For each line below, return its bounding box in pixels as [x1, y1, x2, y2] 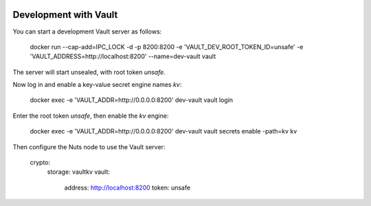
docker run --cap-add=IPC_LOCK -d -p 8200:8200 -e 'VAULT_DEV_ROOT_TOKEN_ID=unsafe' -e [30, 42, 304, 51]
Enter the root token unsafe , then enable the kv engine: [12, 112, 169, 120]
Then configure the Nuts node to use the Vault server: [12, 142, 166, 151]
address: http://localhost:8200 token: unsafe [64, 183, 191, 192]
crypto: [30, 158, 51, 167]
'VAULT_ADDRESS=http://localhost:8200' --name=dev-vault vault [30, 52, 216, 61]
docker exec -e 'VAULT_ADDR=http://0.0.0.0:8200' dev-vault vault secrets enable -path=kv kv [30, 127, 297, 136]
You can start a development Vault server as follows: [12, 27, 162, 36]
